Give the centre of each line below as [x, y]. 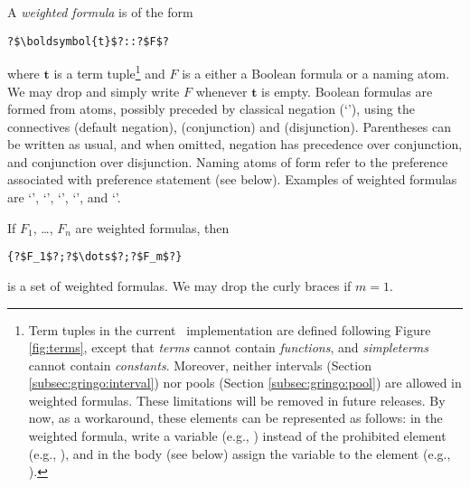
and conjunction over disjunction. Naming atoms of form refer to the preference [228, 161]
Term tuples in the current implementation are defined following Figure [230, 329]
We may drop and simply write [94, 91]
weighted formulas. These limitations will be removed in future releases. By [237, 400]
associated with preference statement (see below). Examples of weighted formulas [232, 179]
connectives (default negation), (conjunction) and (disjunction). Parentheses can [229, 126]
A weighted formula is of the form [100, 12]
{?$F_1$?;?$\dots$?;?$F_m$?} [95, 257]
